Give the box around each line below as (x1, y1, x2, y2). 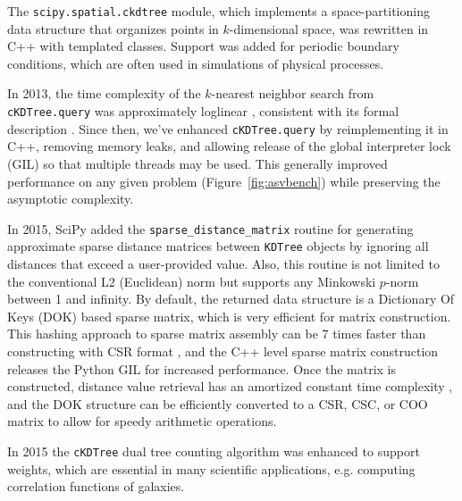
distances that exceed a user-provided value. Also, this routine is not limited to (7, 255, 440, 273)
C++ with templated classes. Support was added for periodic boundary (7, 37, 399, 55)
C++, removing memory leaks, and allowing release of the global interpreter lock (7, 137, 451, 155)
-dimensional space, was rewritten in (229, 19, 429, 38)
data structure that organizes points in (7, 19, 219, 38)
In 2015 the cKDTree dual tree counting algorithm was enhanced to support (7, 441, 420, 460)
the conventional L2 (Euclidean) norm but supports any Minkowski (7, 271, 376, 290)
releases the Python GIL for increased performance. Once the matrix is (7, 359, 397, 378)
